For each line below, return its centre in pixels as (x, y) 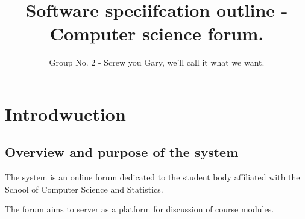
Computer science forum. (157, 33)
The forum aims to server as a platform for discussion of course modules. (140, 209)
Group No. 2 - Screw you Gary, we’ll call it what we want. (157, 62)
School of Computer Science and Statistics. (84, 189)
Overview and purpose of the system (122, 152)
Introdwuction (65, 113)
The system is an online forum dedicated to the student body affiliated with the (152, 177)
